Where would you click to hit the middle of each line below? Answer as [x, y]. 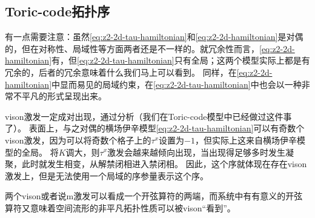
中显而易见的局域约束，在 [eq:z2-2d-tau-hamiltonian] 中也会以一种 [177, 84]
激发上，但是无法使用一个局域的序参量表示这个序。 [107, 175]
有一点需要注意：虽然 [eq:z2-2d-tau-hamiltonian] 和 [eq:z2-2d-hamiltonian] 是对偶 [154, 37]
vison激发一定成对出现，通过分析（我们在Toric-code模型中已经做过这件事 [148, 116]
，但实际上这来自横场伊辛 [246, 140]
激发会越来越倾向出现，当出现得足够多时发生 [197, 152]
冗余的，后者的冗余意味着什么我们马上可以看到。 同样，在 [121, 72]
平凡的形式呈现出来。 [64, 96]
